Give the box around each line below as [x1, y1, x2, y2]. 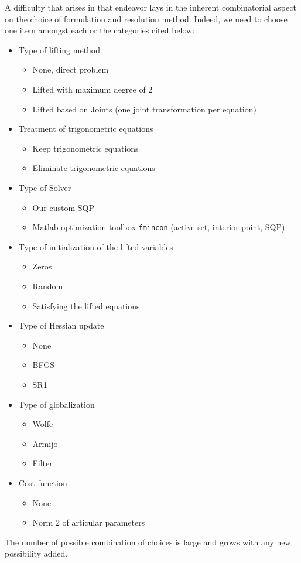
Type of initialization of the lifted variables [18, 240, 173, 253]
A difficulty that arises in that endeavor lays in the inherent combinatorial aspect [5, 1, 296, 13]
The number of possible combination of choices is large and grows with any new [5, 535, 291, 548]
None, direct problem [32, 63, 109, 76]
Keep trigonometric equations [32, 142, 139, 154]
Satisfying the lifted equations [32, 299, 140, 312]
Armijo [32, 437, 58, 449]
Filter [32, 457, 53, 469]
